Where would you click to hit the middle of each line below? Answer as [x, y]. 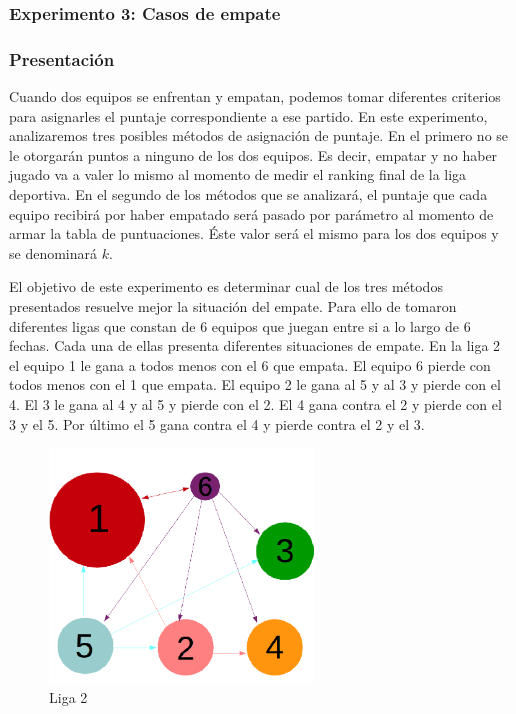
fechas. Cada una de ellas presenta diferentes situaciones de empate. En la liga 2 [255, 345]
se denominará [53, 252]
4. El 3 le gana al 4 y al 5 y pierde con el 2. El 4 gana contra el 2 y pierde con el [255, 403]
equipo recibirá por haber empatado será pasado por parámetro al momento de [251, 213]
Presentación [62, 58]
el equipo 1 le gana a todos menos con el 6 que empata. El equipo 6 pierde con [250, 364]
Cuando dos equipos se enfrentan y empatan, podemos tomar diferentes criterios [255, 96]
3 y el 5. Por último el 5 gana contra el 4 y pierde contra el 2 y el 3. [217, 423]
